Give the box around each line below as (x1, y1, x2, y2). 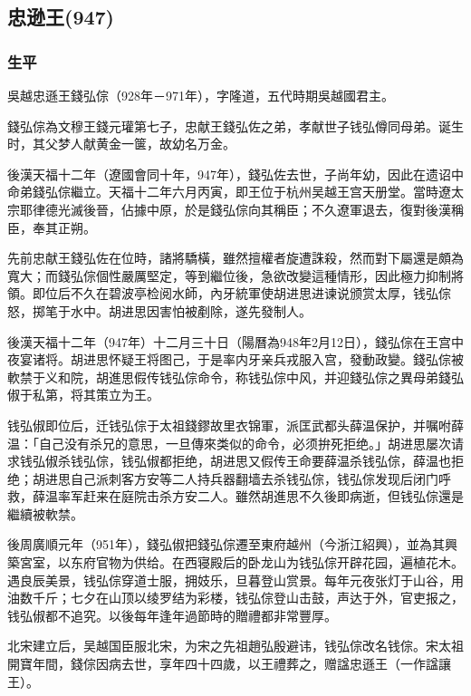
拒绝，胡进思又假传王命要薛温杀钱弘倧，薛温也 (171, 451, 451, 470)
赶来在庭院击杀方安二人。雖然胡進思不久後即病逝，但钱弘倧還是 (82, 487, 464, 506)
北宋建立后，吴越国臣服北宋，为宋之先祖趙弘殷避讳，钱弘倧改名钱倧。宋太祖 (7, 636, 464, 655)
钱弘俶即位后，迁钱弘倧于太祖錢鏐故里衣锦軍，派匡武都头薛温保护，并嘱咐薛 (7, 415, 464, 434)
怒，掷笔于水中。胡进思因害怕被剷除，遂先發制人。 (7, 301, 312, 320)
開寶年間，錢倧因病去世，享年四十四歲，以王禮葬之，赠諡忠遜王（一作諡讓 (7, 654, 451, 673)
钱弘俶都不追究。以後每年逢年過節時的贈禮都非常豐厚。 (7, 605, 337, 624)
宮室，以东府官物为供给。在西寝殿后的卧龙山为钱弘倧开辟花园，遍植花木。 (19, 553, 464, 572)
